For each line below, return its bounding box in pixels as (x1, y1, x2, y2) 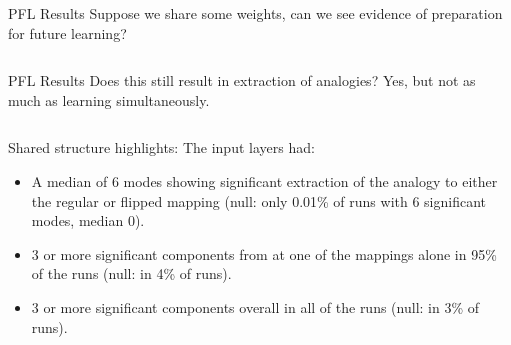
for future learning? (8, 22, 127, 43)
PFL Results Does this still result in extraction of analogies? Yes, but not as (8, 70, 476, 91)
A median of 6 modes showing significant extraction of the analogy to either (31, 170, 498, 191)
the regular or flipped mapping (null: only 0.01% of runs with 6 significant (31, 190, 487, 211)
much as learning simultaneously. (8, 89, 210, 110)
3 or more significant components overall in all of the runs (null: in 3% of (31, 296, 480, 317)
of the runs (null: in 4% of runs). (31, 263, 232, 284)
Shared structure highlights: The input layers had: (8, 137, 315, 158)
